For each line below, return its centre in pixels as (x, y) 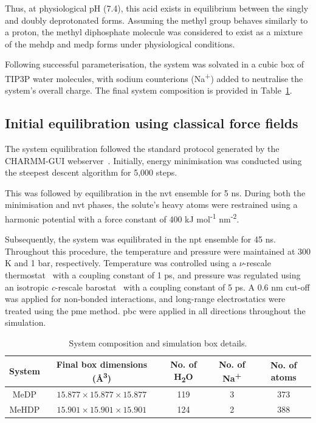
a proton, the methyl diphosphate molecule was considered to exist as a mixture (154, 32)
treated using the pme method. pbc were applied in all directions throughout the (155, 310)
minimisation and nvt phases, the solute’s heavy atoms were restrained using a (151, 205)
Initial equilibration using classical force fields (152, 123)
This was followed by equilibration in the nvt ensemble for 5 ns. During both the (155, 192)
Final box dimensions (102, 364)
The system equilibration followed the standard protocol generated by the (142, 149)
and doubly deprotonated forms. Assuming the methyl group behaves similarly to (156, 20)
